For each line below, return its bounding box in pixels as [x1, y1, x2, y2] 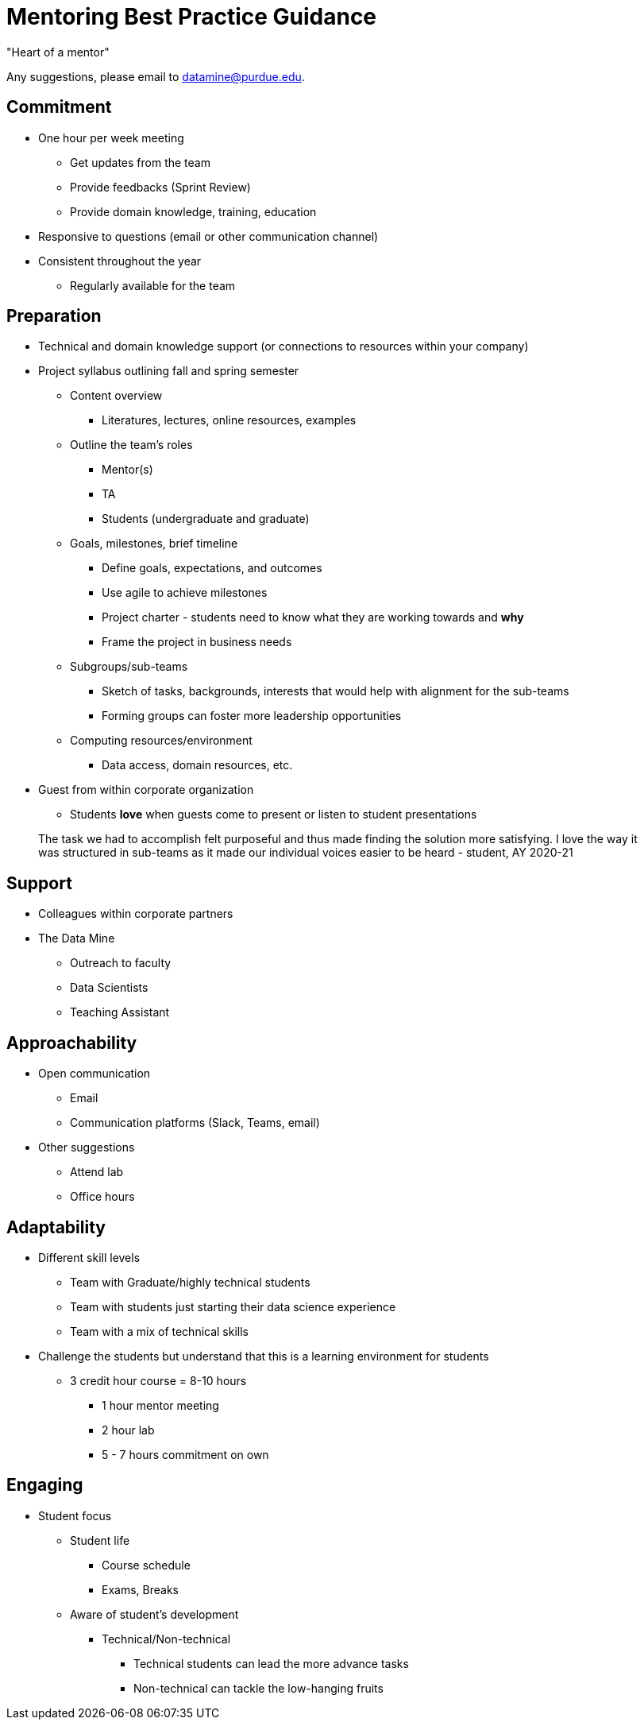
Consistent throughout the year [38, 253, 202, 268]
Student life [70, 1533, 130, 1547]
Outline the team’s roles [70, 438, 193, 452]
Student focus [38, 1508, 112, 1523]
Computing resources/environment [70, 733, 253, 748]
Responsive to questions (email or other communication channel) [38, 229, 379, 243]
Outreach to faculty [70, 956, 172, 970]
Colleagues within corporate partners [38, 907, 233, 921]
